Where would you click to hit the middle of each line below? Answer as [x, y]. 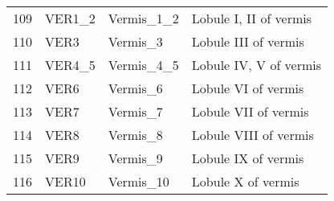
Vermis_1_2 [143, 18]
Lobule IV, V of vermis [257, 65]
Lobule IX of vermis [248, 158]
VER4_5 [70, 65]
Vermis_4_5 [143, 65]
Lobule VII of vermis [250, 111]
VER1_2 [70, 18]
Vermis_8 [135, 135]
